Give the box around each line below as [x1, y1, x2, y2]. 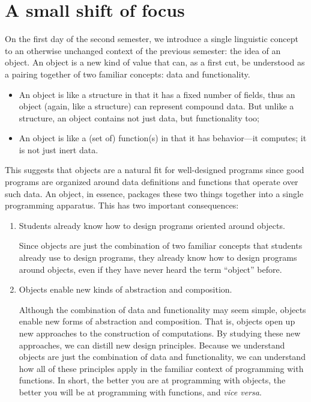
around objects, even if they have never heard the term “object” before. [19, 263, 282, 275]
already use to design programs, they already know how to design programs [19, 251, 297, 264]
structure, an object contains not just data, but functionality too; [19, 111, 259, 124]
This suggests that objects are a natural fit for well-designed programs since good [5, 163, 304, 176]
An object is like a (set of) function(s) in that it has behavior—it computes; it [19, 132, 307, 144]
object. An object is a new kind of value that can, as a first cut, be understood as [5, 56, 305, 69]
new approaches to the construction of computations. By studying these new [19, 327, 301, 339]
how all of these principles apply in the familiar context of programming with [19, 362, 304, 374]
